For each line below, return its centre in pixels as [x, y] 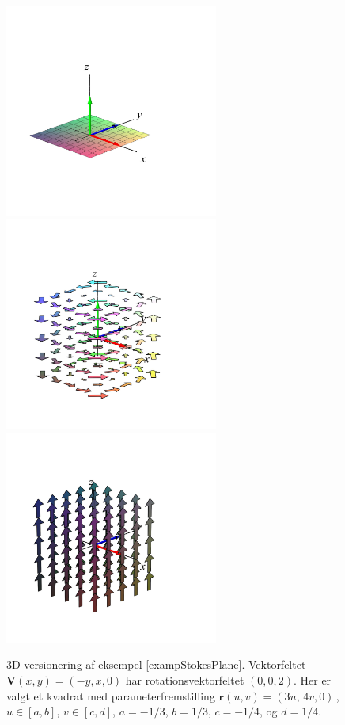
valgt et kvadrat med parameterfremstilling [111, 695]
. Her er [312, 680]
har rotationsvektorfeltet [185, 680]
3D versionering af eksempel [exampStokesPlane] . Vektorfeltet [156, 664]
